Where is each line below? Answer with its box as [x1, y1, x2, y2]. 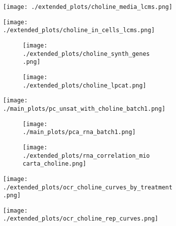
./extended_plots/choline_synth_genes [23, 50, 150, 57]
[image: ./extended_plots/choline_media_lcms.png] [3, 3, 173, 10]
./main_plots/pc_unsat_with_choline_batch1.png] [3, 105, 166, 112]
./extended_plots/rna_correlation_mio [23, 152, 150, 159]
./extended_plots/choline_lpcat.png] [23, 82, 146, 89]
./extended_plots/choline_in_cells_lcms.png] [3, 27, 155, 34]
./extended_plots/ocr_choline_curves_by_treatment [3, 183, 173, 191]
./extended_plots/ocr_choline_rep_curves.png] [3, 215, 158, 223]
